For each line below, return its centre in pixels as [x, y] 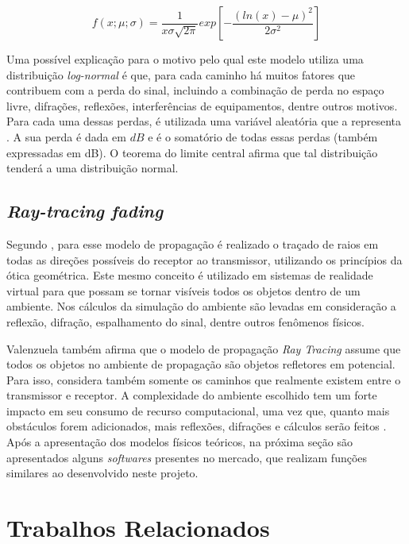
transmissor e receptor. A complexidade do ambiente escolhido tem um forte [192, 395]
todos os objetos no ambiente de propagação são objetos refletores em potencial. [201, 364]
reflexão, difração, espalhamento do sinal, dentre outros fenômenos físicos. [185, 321]
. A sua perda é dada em [66, 136]
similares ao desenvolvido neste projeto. [102, 473]
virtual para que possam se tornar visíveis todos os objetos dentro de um [183, 290]
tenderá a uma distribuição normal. [93, 168]
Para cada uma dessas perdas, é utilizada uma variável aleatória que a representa [204, 121]
